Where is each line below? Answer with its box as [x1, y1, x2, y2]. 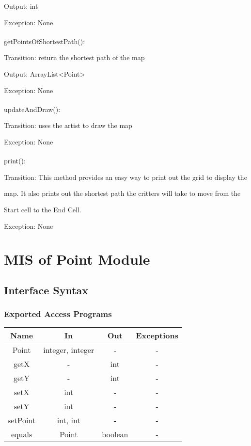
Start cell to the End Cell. [4, 204, 81, 214]
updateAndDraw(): [4, 104, 61, 114]
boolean [102, 429, 128, 440]
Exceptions [136, 330, 179, 341]
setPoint [8, 414, 36, 426]
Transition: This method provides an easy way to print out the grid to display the [4, 172, 247, 182]
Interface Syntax [4, 282, 89, 297]
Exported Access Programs [4, 308, 112, 320]
